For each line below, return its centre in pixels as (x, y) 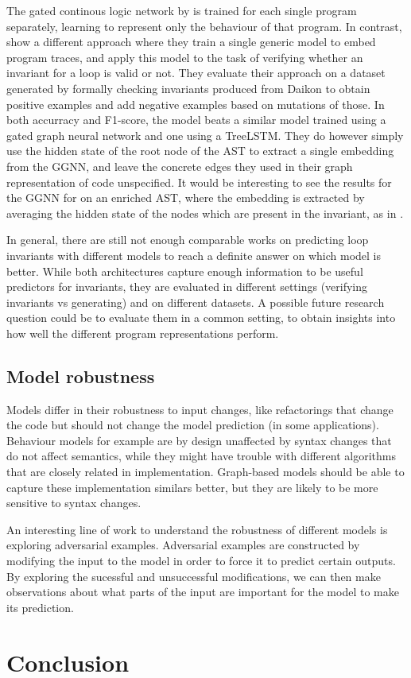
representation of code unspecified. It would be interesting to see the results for (199, 182)
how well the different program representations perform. (143, 333)
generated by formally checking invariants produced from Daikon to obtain (188, 88)
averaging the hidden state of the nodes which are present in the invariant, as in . (205, 213)
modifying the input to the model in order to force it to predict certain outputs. (201, 561)
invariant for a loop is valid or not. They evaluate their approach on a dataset (196, 73)
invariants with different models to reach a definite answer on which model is (194, 255)
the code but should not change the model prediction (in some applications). (193, 425)
